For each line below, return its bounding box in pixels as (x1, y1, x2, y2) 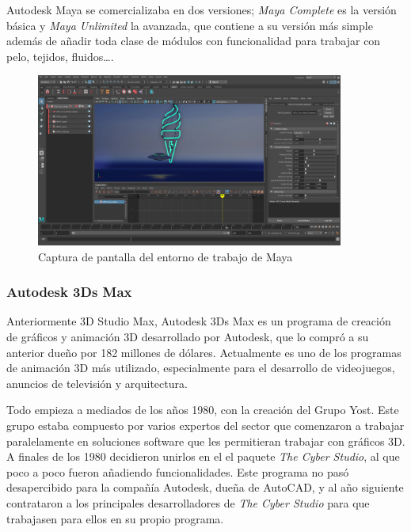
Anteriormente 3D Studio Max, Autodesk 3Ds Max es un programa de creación (6, 313, 391, 329)
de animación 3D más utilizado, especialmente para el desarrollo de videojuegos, (6, 359, 395, 376)
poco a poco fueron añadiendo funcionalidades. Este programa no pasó (6, 463, 349, 480)
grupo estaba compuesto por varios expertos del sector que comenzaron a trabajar (6, 416, 405, 433)
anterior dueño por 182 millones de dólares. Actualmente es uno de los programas (6, 344, 401, 360)
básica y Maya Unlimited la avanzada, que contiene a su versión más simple (6, 17, 373, 33)
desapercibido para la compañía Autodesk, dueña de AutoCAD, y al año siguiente (6, 479, 404, 496)
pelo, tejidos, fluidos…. (6, 47, 114, 64)
